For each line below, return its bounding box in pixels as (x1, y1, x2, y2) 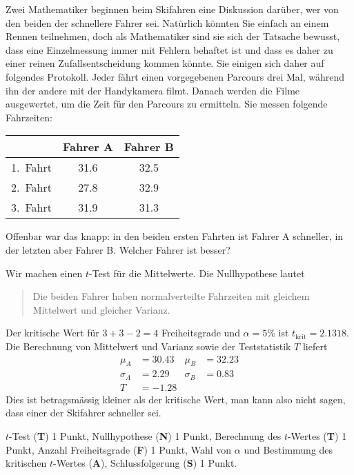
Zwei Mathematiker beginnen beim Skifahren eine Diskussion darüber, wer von (6, 2, 339, 16)
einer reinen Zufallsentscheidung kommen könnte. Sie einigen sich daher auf (6, 56, 324, 70)
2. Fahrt (11, 179, 52, 196)
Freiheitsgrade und (161, 325, 240, 340)
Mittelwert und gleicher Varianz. (32, 302, 170, 316)
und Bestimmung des (244, 442, 333, 456)
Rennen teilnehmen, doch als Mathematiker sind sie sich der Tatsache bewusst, (6, 29, 340, 43)
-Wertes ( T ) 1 (287, 429, 347, 443)
